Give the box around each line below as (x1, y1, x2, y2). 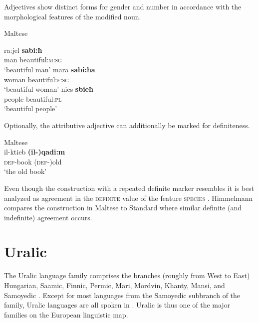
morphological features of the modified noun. (4, 11, 141, 21)
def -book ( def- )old (4, 156, 62, 166)
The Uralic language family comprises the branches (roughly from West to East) (4, 270, 250, 281)
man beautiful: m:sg (4, 54, 62, 65)
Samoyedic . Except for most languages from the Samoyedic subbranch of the (4, 290, 241, 300)
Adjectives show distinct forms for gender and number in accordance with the (4, 1, 242, 11)
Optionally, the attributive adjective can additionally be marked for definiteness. (4, 120, 250, 130)
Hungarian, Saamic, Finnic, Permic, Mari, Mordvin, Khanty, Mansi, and (4, 280, 225, 290)
